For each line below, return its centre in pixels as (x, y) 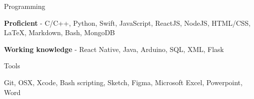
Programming (25, 6)
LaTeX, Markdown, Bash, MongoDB (60, 32)
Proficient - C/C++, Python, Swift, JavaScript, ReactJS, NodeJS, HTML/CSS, (127, 23)
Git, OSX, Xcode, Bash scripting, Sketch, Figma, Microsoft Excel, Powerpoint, (123, 82)
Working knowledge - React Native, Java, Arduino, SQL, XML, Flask (114, 49)
